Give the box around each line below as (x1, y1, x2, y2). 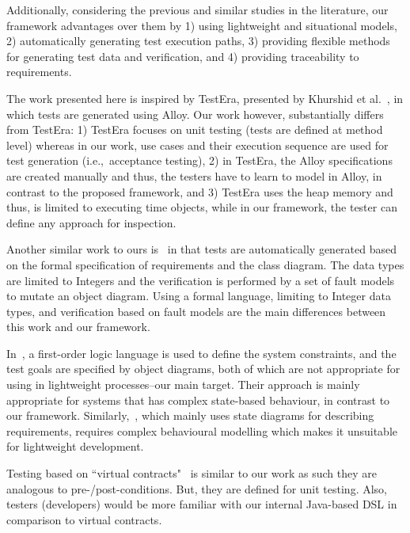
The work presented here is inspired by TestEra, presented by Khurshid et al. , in (6, 89, 404, 106)
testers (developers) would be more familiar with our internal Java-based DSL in (6, 496, 397, 512)
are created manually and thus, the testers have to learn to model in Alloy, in (6, 167, 382, 184)
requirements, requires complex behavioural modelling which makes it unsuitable (6, 422, 398, 439)
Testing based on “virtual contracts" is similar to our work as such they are (6, 465, 377, 482)
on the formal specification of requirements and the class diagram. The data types (6, 256, 404, 272)
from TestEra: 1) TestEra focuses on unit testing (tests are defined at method (6, 121, 383, 138)
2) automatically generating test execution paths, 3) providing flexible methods (6, 32, 390, 49)
